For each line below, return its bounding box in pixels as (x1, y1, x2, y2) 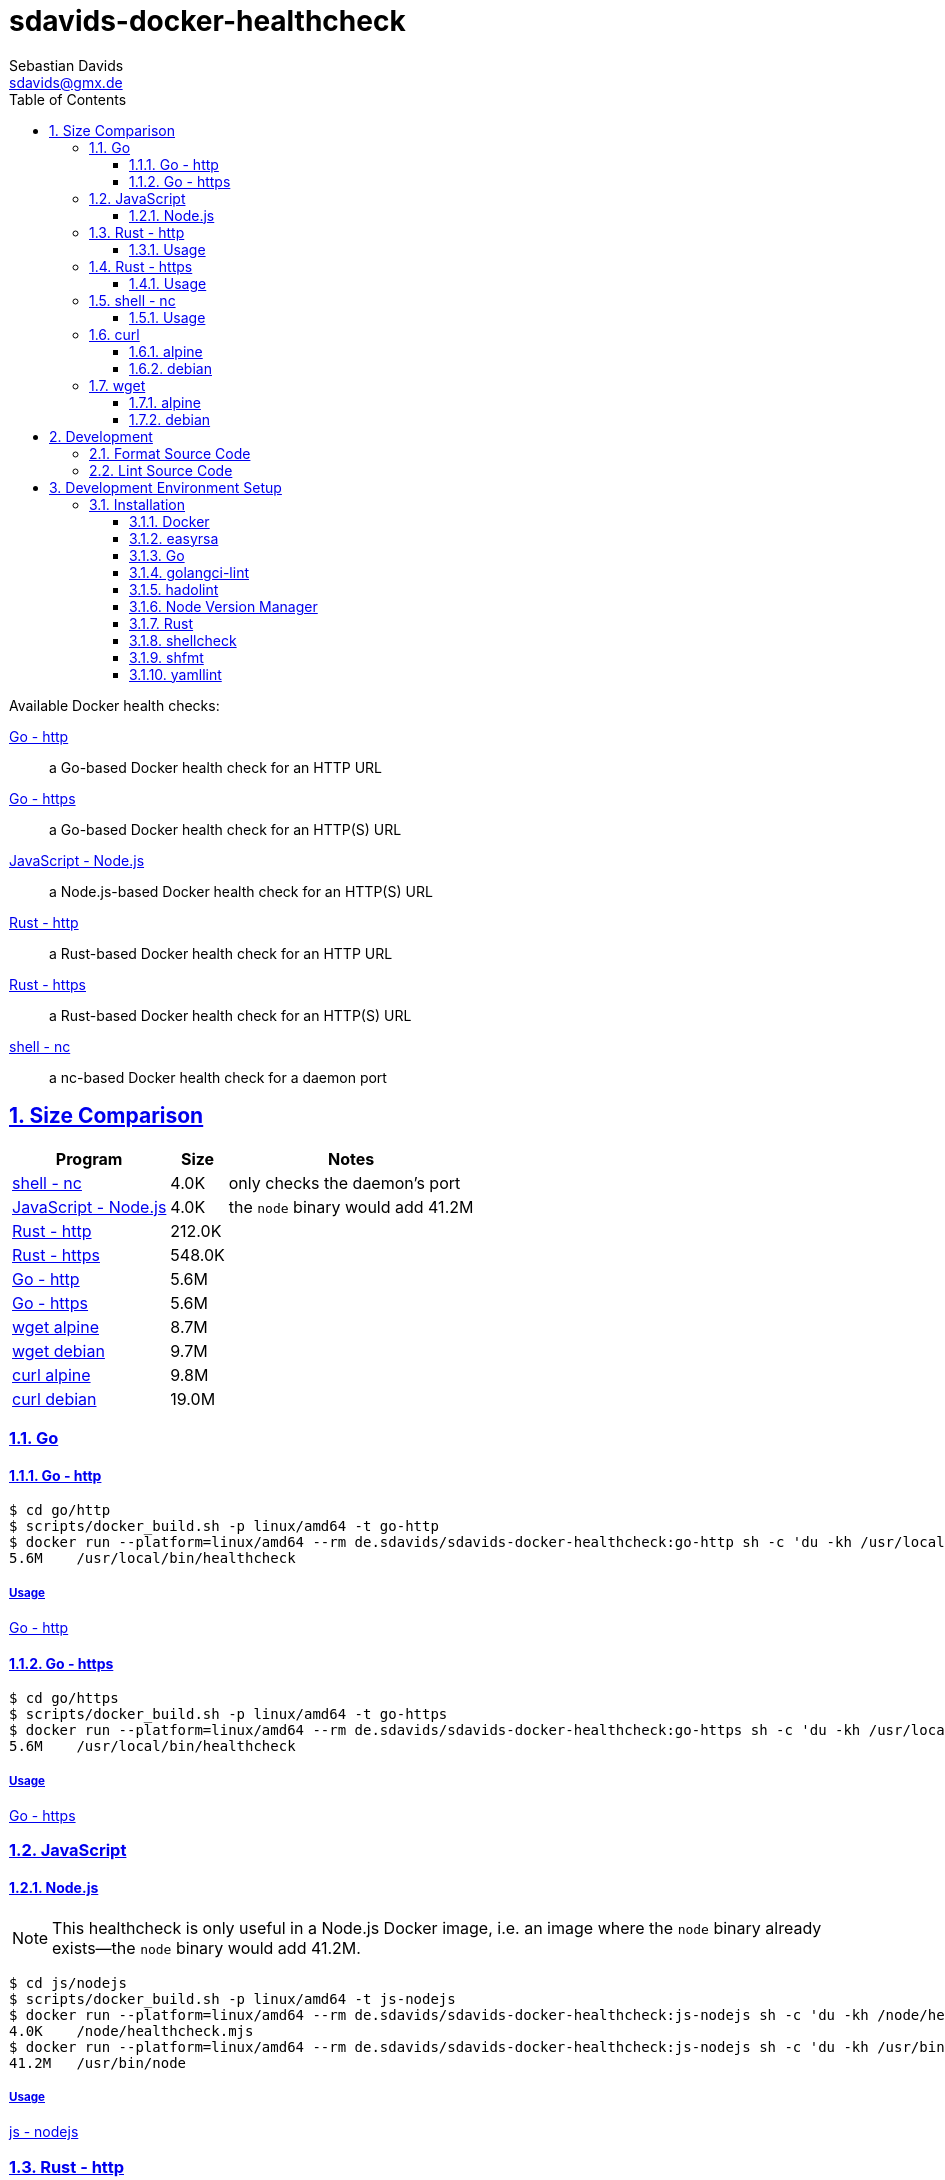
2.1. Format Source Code (89, 444, 251, 462)
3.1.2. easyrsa (129, 529, 219, 547)
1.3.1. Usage (129, 240, 206, 258)
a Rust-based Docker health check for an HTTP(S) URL (49, 1006, 412, 1024)
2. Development (49, 427, 153, 445)
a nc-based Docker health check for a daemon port (49, 1068, 387, 1086)
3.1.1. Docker (129, 512, 210, 530)
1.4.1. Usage (129, 274, 207, 292)
